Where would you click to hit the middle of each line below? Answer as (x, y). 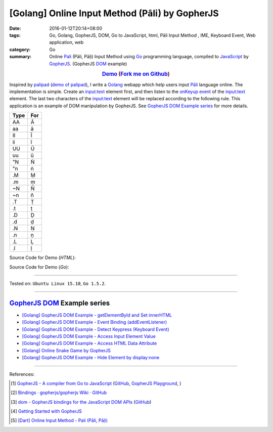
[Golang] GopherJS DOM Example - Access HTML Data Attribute (89, 343)
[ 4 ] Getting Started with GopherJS (46, 411)
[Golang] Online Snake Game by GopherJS (66, 350)
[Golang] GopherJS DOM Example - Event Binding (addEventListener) (95, 322)
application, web (66, 42)
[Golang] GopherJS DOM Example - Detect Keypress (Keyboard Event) (96, 329)
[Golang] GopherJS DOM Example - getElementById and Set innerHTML (97, 315)
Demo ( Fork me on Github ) (136, 74)
